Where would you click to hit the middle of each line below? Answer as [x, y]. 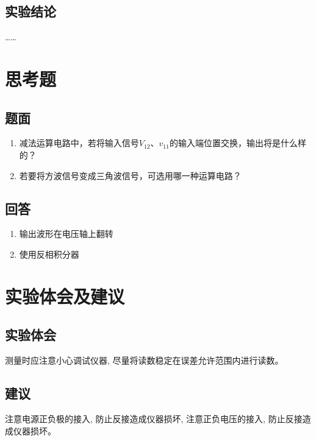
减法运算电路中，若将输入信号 [79, 143]
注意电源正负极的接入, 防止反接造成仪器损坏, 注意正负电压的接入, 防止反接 [154, 418]
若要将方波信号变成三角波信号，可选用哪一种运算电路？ [130, 175]
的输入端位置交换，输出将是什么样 [238, 143]
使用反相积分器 [49, 254]
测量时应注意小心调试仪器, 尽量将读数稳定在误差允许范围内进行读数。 [144, 360]
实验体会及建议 [65, 296]
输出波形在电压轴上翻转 [66, 234]
